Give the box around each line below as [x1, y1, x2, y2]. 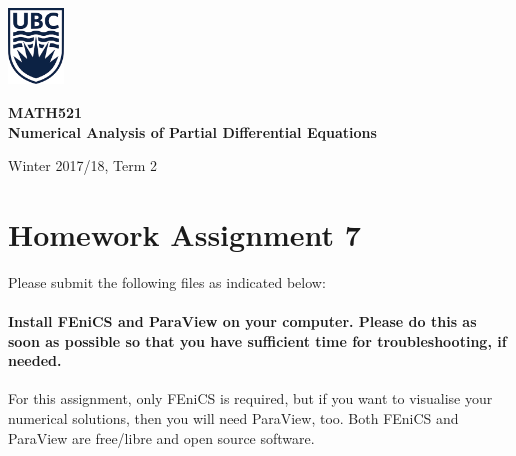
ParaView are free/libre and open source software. [8, 427, 315, 448]
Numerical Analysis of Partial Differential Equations [8, 121, 377, 142]
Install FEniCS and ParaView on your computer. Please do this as [8, 311, 477, 332]
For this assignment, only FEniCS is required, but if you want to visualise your [8, 388, 493, 409]
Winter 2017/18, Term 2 [8, 155, 158, 176]
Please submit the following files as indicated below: [8, 271, 326, 292]
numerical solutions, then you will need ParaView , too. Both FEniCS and [8, 408, 459, 429]
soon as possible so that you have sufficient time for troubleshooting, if [8, 330, 507, 351]
